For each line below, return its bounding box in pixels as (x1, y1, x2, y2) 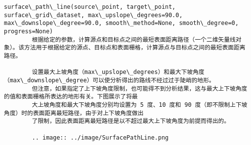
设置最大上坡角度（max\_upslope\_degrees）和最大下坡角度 (32, 69, 205, 76)
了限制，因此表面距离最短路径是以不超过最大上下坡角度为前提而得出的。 (32, 118, 230, 125)
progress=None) (4, 27, 53, 35)
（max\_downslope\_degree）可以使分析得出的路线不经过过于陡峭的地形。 (4, 76, 215, 84)
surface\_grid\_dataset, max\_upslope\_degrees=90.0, (4, 11, 183, 19)
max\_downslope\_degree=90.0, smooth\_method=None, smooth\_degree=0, (4, 20, 239, 27)
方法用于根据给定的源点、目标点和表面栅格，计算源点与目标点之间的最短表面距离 (24, 44, 246, 51)
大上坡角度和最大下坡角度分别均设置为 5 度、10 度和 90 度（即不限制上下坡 (32, 101, 248, 108)
